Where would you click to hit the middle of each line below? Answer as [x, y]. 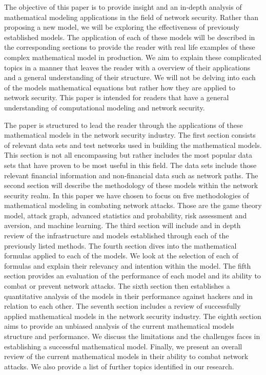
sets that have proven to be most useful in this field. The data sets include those [130, 165]
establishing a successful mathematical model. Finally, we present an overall [123, 346]
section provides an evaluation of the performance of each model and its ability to [132, 276]
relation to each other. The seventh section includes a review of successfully [122, 306]
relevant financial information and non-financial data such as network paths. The [131, 175]
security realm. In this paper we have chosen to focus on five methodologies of [127, 195]
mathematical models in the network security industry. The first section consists [130, 135]
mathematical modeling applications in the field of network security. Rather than [131, 17]
